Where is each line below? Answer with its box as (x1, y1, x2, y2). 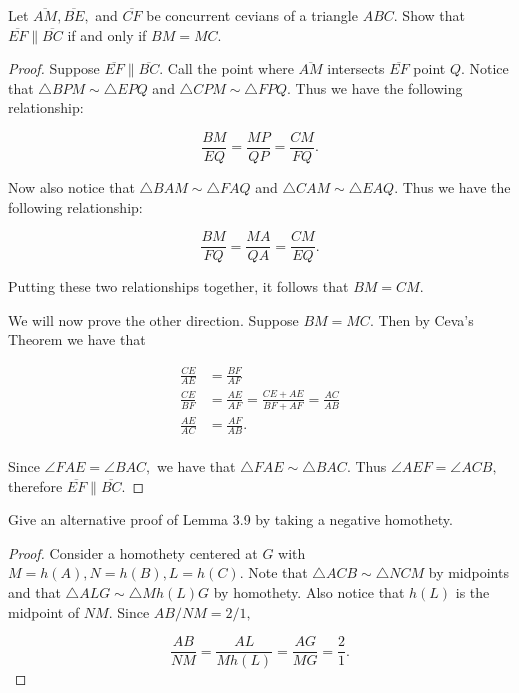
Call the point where (167, 58, 294, 79)
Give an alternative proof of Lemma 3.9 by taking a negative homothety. (8, 509, 453, 530)
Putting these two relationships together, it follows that (8, 276, 349, 297)
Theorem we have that (8, 329, 146, 350)
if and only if (67, 24, 147, 45)
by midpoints (428, 562, 509, 583)
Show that (402, 5, 465, 25)
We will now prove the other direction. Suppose (8, 309, 299, 330)
